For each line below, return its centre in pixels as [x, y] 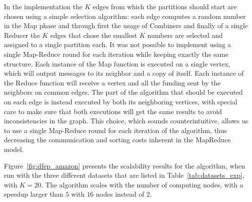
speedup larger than [34, 194]
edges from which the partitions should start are [165, 6]
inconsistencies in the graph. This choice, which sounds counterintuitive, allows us [126, 121]
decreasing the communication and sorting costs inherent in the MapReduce [117, 140]
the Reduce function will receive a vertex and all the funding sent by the [112, 82]
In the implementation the [43, 6]
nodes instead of [120, 194]
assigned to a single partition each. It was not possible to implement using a [118, 44]
